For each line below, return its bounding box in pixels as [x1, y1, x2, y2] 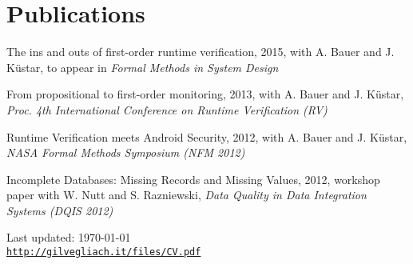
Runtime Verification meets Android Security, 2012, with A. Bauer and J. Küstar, [6, 128, 407, 145]
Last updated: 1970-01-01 [6, 229, 131, 246]
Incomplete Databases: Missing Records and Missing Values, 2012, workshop [6, 170, 380, 187]
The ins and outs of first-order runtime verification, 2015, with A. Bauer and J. [6, 43, 395, 60]
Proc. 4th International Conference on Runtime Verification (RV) [6, 101, 328, 118]
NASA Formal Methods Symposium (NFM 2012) [6, 144, 245, 161]
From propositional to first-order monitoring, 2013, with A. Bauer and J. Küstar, [6, 86, 404, 102]
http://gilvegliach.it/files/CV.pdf [6, 246, 201, 258]
